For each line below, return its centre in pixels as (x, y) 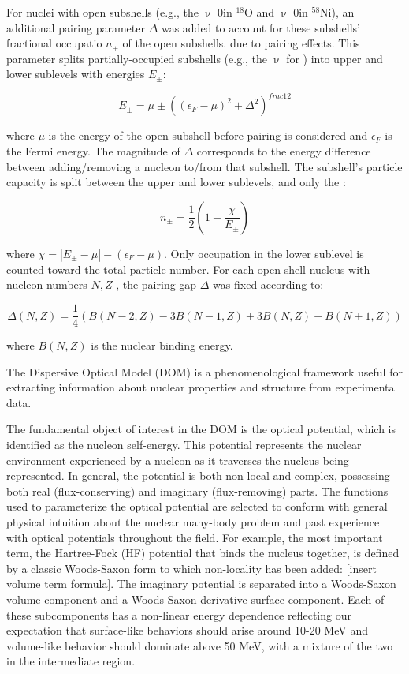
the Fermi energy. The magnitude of (93, 151)
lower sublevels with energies (76, 74)
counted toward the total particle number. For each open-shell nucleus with (188, 269)
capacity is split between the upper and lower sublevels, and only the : (176, 182)
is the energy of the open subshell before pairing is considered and (208, 135)
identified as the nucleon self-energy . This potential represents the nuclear (184, 445)
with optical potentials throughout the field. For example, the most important (195, 537)
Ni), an (337, 12)
